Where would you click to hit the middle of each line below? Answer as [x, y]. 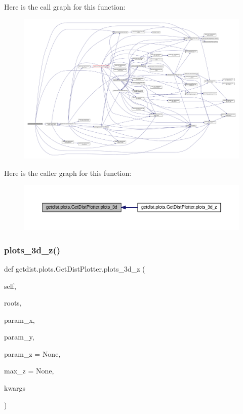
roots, [13, 303]
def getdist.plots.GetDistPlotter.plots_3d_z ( [75, 268]
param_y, [19, 337]
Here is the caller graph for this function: [68, 173]
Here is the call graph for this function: [65, 7]
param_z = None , [32, 353]
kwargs [15, 388]
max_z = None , [29, 371]
